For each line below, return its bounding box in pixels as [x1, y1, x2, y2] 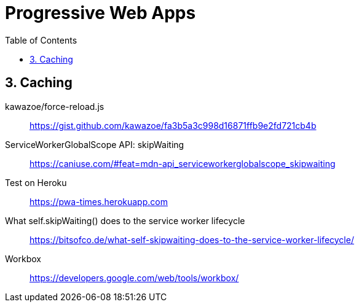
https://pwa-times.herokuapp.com [30, 196, 168, 207]
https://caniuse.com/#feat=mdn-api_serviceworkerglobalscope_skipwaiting [30, 158, 336, 169]
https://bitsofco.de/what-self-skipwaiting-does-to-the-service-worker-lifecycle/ [30, 234, 354, 245]
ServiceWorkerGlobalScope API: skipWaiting [5, 139, 184, 150]
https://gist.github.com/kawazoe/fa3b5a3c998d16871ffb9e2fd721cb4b [30, 120, 317, 131]
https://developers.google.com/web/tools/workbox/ [30, 272, 239, 283]
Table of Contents [5, 34, 77, 45]
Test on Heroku [5, 177, 67, 188]
